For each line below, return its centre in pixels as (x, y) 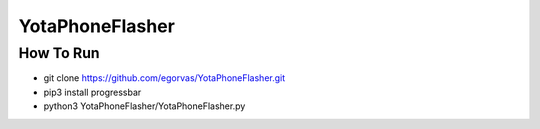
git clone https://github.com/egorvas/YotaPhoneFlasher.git (164, 78)
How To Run (59, 53)
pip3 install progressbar (92, 92)
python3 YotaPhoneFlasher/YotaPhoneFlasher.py (144, 106)
